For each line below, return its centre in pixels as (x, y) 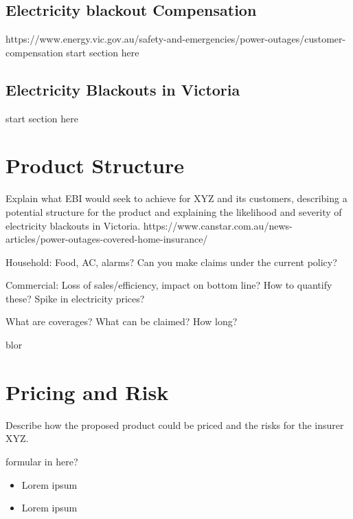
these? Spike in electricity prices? (75, 298)
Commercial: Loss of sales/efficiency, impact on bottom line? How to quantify (169, 285)
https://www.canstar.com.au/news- (218, 225)
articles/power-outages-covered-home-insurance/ (107, 239)
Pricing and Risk (87, 391)
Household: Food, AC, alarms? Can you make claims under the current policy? (171, 262)
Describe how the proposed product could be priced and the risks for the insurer (175, 424)
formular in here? (42, 461)
